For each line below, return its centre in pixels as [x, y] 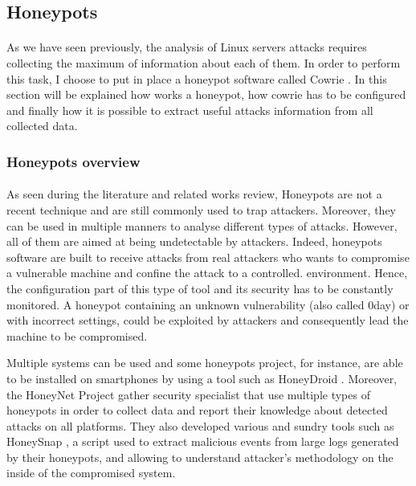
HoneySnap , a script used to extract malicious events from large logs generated [203, 441]
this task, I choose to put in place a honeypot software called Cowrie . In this [197, 78]
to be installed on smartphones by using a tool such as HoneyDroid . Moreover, [202, 378]
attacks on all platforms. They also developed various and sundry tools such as [200, 425]
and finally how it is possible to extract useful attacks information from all [190, 110]
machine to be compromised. [77, 335]
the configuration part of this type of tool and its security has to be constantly [200, 288]
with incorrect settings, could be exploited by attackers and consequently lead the [208, 320]
